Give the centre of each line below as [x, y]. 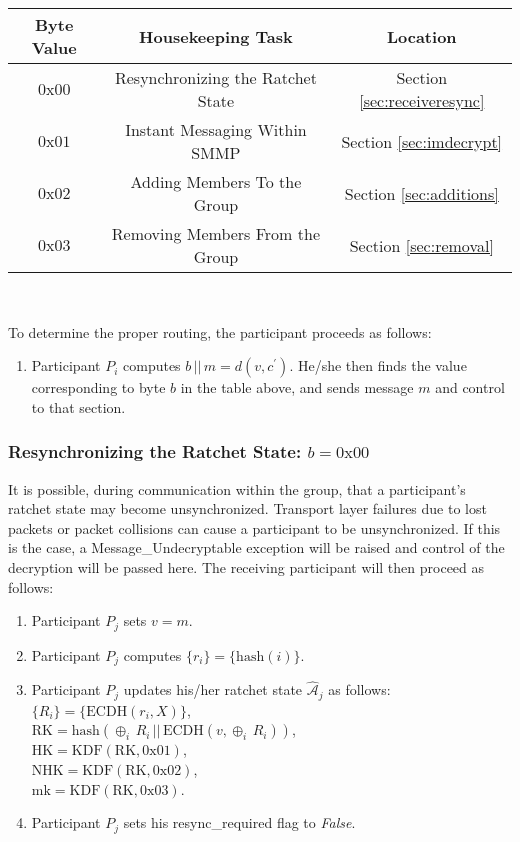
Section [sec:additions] [421, 193]
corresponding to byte [98, 387]
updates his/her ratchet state [213, 689]
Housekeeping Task [216, 36]
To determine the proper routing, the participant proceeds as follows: [220, 331]
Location [421, 36]
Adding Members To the [216, 181]
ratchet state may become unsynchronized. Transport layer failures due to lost [247, 508]
